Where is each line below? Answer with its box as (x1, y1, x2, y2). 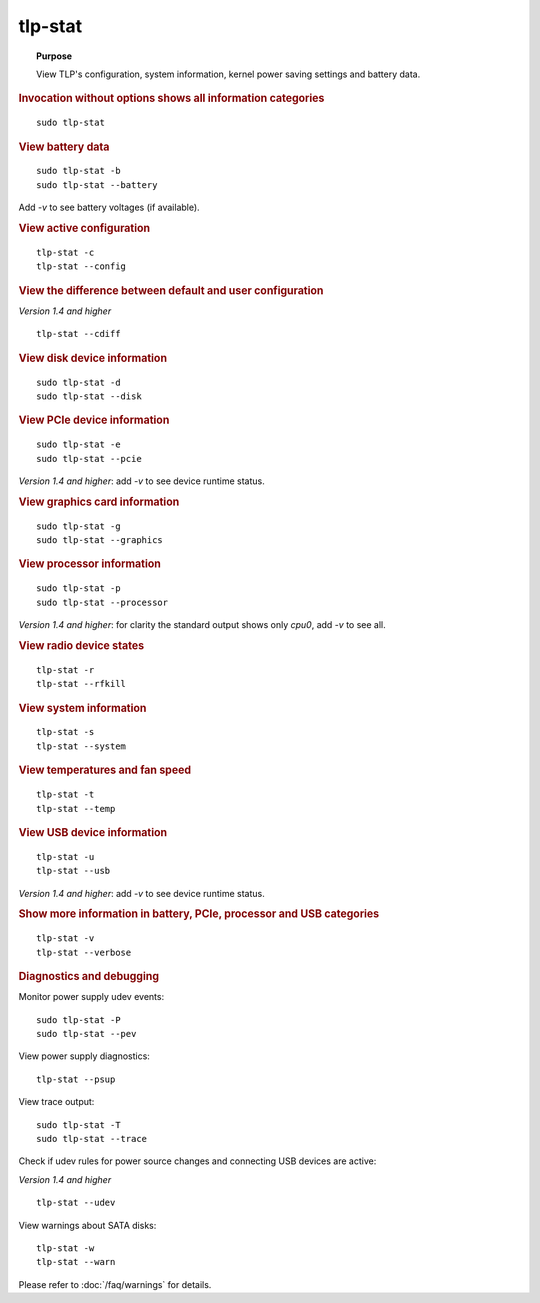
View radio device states (18, 638, 145, 652)
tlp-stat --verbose (36, 946, 132, 958)
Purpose (36, 50, 73, 62)
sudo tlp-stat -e (36, 439, 121, 450)
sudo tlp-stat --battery (36, 179, 158, 190)
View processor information (18, 557, 162, 571)
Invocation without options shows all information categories (18, 91, 325, 105)
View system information (18, 701, 147, 715)
